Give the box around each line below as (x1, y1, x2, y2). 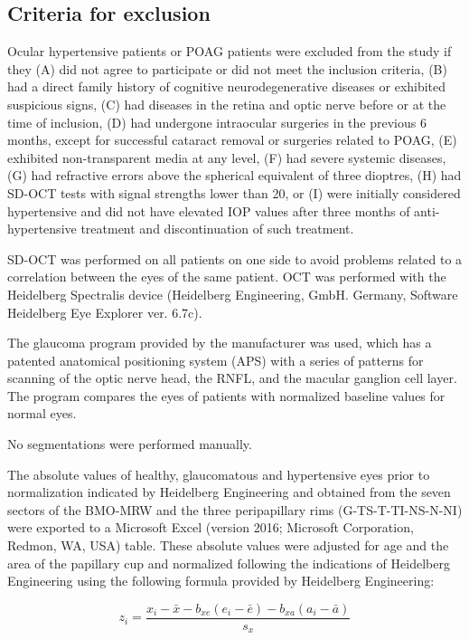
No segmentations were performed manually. (7, 435, 252, 454)
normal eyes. (7, 404, 77, 423)
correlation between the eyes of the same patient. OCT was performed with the (7, 267, 446, 286)
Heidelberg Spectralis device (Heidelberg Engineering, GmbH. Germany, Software (7, 284, 458, 303)
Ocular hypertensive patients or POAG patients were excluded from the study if (7, 42, 452, 61)
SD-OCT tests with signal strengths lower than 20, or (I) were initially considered (7, 183, 461, 202)
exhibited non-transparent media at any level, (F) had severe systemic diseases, (7, 148, 446, 167)
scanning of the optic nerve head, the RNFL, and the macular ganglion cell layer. (7, 368, 457, 387)
